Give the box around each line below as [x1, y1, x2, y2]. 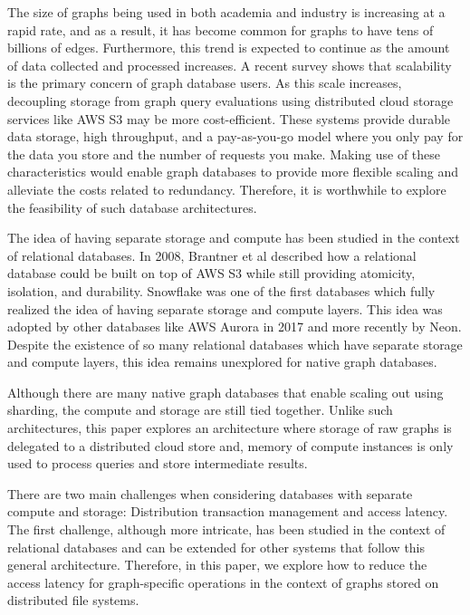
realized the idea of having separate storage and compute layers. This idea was [7, 299, 443, 318]
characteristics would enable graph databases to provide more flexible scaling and [7, 162, 458, 181]
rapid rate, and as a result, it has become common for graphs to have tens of [7, 20, 434, 39]
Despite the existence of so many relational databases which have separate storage [7, 334, 463, 353]
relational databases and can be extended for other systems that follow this [7, 537, 426, 556]
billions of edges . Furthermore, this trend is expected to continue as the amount [7, 38, 450, 57]
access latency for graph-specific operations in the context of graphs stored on [7, 572, 439, 591]
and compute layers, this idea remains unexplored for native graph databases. [7, 352, 437, 371]
